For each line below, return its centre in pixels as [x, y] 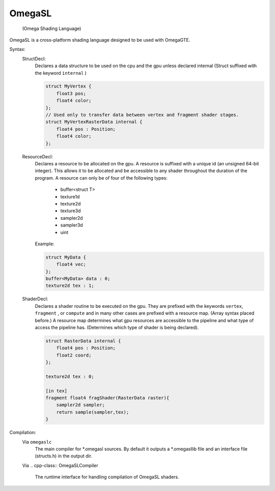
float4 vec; [71, 264]
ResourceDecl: [37, 156]
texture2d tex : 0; [70, 376]
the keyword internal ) [61, 73]
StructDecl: [34, 59]
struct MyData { [66, 257]
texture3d [71, 211]
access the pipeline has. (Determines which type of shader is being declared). [117, 327]
